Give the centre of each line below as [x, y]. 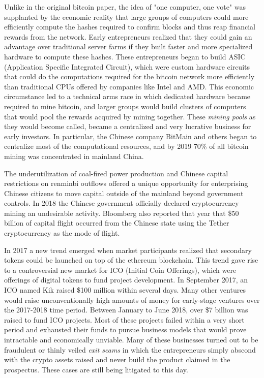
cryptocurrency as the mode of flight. [62, 233]
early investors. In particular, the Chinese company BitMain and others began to [130, 136]
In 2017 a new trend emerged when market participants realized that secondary [128, 250]
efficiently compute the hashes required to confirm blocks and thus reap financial [130, 27]
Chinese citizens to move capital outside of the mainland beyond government [124, 193]
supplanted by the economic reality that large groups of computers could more [126, 17]
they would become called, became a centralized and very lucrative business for [128, 126]
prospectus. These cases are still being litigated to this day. [96, 369]
